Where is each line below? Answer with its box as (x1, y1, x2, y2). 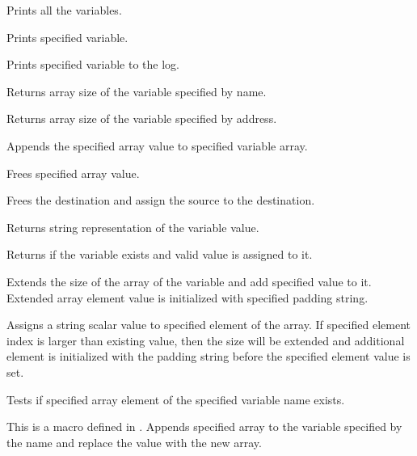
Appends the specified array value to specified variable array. (6, 137, 308, 154)
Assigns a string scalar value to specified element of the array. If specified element (6, 316, 411, 333)
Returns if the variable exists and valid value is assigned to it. (6, 246, 313, 263)
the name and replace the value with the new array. (6, 433, 262, 450)
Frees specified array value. (6, 164, 140, 181)
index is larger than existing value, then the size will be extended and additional (6, 331, 405, 348)
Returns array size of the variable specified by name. (6, 82, 267, 99)
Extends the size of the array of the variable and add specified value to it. (6, 272, 372, 289)
